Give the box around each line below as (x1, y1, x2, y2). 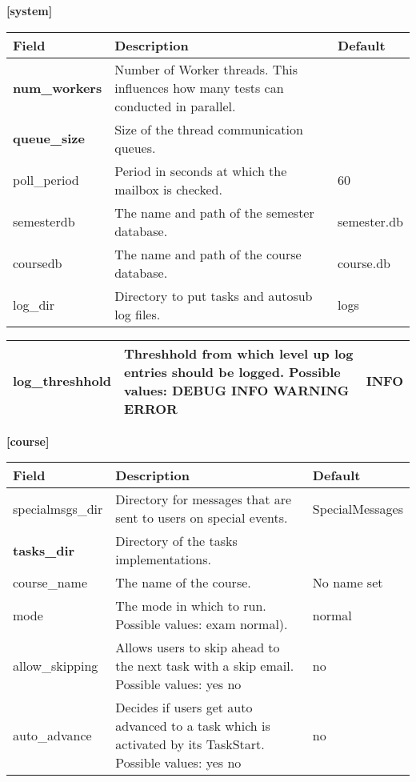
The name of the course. (115, 573, 251, 592)
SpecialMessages (312, 499, 403, 518)
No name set (312, 573, 383, 592)
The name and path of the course (114, 244, 302, 263)
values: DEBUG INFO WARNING (124, 380, 350, 399)
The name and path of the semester (114, 203, 314, 222)
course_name (13, 573, 88, 592)
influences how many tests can (114, 78, 284, 97)
